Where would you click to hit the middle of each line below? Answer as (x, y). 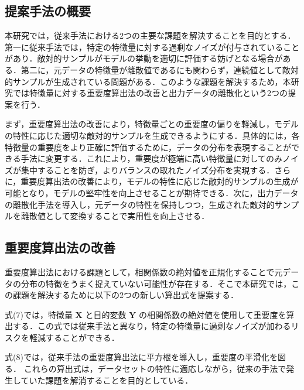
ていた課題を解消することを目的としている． (107, 380)
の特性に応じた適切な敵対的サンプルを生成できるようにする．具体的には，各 (152, 135)
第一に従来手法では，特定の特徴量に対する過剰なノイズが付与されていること (152, 47)
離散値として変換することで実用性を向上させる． (115, 216)
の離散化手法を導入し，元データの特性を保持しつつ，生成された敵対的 (140, 204)
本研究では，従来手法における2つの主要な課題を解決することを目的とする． (150, 35)
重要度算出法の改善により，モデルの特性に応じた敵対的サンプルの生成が (160, 181)
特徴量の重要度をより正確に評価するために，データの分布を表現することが (148, 147)
